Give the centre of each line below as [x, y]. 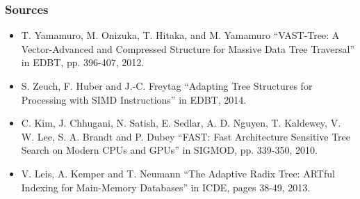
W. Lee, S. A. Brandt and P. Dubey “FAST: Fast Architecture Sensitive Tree [186, 136]
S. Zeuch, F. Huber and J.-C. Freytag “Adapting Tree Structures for [167, 86]
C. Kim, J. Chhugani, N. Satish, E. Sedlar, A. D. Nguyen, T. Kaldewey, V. [181, 123]
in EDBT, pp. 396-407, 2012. [83, 62]
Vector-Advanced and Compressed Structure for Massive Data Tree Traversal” [188, 48]
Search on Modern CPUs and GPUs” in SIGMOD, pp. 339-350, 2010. [169, 150]
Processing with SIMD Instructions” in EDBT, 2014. [134, 99]
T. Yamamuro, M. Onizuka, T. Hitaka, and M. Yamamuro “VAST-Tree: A [180, 35]
